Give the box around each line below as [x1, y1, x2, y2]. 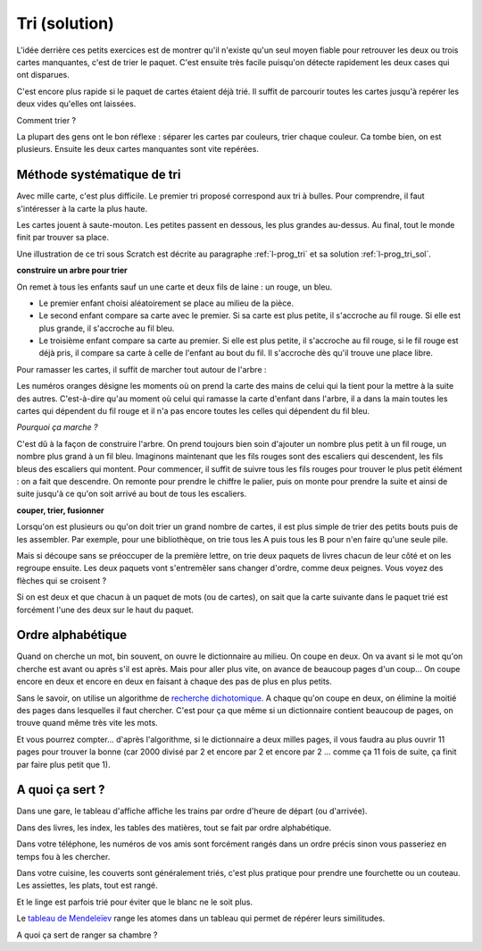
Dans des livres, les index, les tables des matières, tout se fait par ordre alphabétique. [16, 822, 332, 833]
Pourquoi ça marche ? [16, 422, 98, 433]
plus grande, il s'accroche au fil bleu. [38, 323, 175, 333]
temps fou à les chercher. [16, 851, 111, 862]
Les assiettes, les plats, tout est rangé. [16, 880, 158, 891]
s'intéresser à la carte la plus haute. [16, 203, 148, 214]
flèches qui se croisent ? [16, 575, 107, 585]
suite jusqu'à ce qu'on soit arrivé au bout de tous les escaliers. [16, 488, 247, 500]
